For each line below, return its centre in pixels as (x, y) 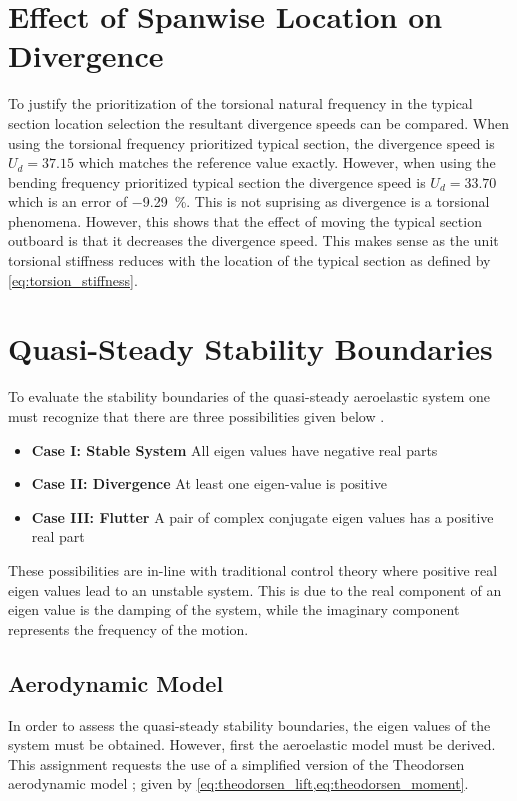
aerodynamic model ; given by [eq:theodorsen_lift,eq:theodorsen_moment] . (238, 783)
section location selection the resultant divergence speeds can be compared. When (258, 122)
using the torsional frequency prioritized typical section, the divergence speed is (251, 142)
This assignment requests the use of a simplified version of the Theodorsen (236, 763)
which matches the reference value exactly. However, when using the (287, 162)
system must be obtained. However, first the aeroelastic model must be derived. (252, 744)
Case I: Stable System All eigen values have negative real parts (234, 449)
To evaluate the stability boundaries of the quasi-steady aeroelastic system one (249, 396)
